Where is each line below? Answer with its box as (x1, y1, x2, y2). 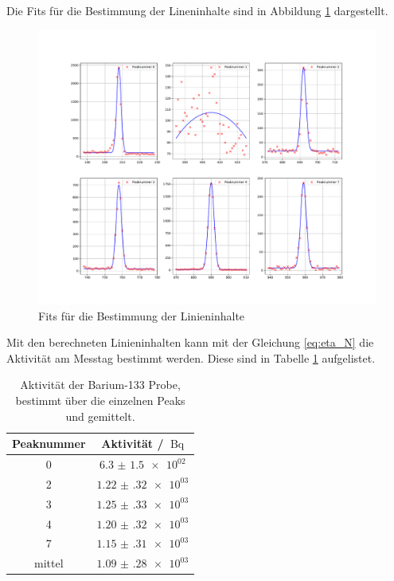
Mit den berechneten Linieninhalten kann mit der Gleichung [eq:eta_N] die (6, 334, 374, 351)
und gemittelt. (65, 407, 135, 424)
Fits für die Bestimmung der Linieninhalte (38, 307, 245, 324)
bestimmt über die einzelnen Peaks (15, 392, 185, 409)
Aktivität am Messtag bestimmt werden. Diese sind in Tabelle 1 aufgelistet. (6, 349, 376, 366)
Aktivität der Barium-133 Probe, (20, 376, 181, 393)
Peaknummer (12, 435, 86, 452)
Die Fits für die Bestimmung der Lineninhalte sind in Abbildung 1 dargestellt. (6, 2, 388, 18)
